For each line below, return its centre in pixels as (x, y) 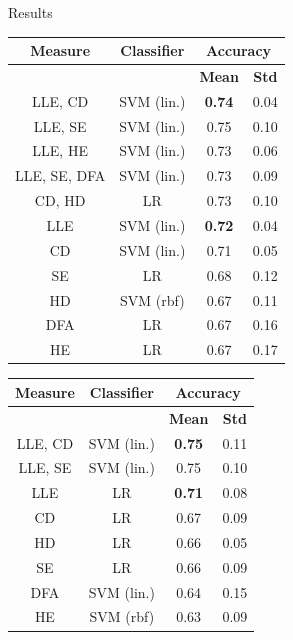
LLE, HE (60, 150)
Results (30, 12)
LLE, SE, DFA (60, 175)
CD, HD (60, 200)
